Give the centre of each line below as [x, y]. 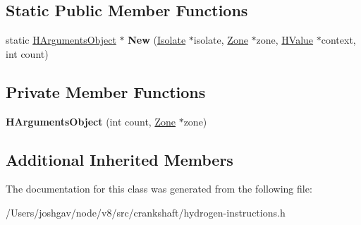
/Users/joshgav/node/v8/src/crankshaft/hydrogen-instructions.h [146, 212]
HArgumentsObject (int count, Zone [91, 121]
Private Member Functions [106, 91]
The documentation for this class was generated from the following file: [159, 189]
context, [338, 40]
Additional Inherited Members [120, 159]
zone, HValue [285, 40]
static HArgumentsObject [61, 40]
